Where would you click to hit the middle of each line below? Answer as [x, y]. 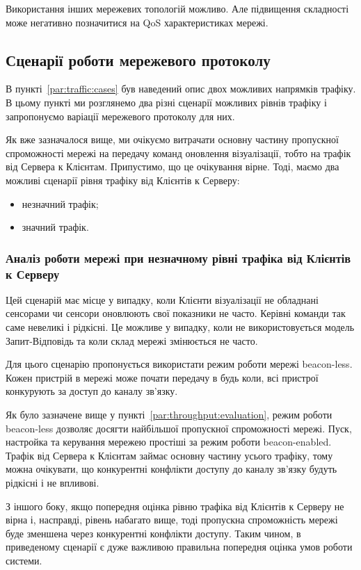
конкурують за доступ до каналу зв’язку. [92, 391]
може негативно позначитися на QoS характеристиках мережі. [137, 22]
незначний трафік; [60, 203]
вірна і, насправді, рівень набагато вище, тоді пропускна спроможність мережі [172, 520]
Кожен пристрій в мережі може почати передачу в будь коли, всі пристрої [162, 377]
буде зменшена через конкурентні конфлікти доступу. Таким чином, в [153, 533]
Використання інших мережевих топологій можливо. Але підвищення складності [177, 8]
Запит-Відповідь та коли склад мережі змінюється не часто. [132, 340]
